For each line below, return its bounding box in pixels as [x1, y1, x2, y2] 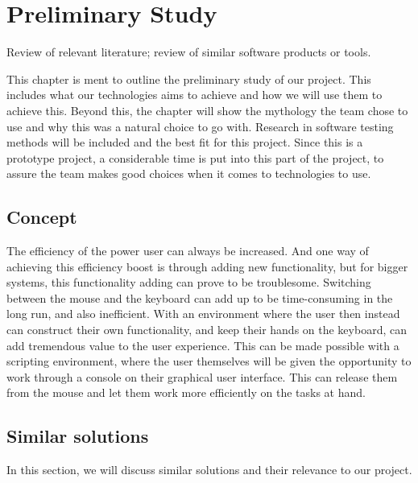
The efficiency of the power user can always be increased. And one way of [6, 242, 369, 259]
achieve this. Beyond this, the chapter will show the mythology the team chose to [6, 101, 408, 118]
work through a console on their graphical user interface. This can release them [6, 368, 398, 385]
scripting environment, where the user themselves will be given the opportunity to [6, 353, 412, 369]
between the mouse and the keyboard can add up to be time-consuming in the [6, 289, 393, 306]
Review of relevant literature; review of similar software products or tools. [6, 43, 371, 60]
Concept [6, 204, 77, 229]
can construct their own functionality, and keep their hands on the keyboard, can [6, 321, 407, 338]
